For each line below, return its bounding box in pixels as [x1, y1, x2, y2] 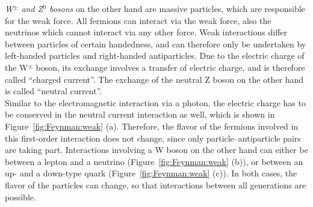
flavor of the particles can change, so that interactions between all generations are [5, 178, 306, 191]
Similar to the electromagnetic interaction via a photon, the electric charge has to [5, 96, 306, 109]
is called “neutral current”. [5, 85, 102, 97]
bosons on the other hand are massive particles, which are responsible [49, 2, 305, 14]
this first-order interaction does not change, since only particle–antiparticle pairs [5, 131, 301, 144]
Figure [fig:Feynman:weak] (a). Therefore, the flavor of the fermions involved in [5, 119, 299, 132]
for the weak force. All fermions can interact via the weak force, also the [5, 14, 271, 26]
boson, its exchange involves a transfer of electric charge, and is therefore [36, 61, 305, 73]
